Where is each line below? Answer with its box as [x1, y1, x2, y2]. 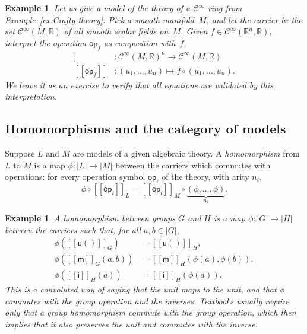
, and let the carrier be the [206, 13, 302, 26]
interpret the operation [5, 37, 87, 49]
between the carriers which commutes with [115, 158, 271, 171]
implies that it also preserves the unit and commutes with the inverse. [5, 318, 258, 330]
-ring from [204, 2, 242, 14]
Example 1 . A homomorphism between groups [5, 212, 176, 224]
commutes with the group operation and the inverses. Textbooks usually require [5, 294, 290, 307]
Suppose [5, 147, 35, 159]
